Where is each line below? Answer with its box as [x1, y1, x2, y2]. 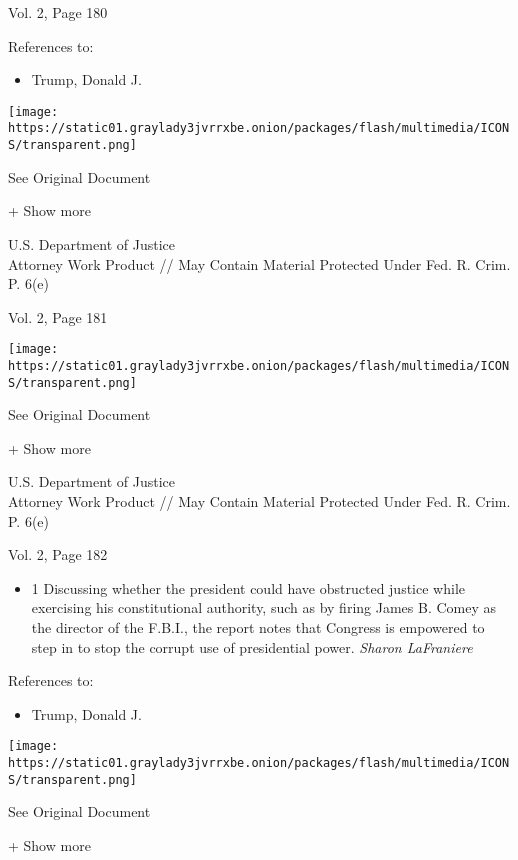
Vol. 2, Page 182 [8, 544, 108, 565]
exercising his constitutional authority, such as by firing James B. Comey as [31, 597, 496, 618]
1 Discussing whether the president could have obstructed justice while [31, 577, 465, 598]
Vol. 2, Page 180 [8, 2, 108, 22]
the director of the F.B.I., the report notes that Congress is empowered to [31, 617, 485, 638]
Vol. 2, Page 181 [8, 306, 108, 327]
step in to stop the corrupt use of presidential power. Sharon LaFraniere [31, 636, 473, 657]
